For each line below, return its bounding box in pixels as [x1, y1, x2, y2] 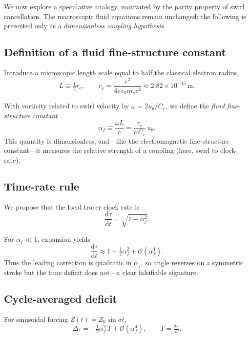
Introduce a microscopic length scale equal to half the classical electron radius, [4, 67, 239, 77]
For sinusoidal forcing [4, 314, 68, 324]
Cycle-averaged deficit [4, 291, 117, 306]
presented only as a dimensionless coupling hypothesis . [4, 21, 166, 31]
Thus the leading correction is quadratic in [4, 257, 132, 268]
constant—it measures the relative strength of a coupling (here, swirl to [4, 145, 218, 155]
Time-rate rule [4, 179, 80, 194]
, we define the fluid [165, 101, 225, 111]
